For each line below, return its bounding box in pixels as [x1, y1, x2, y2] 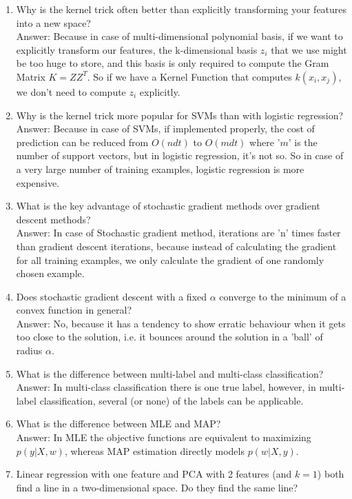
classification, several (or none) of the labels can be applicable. [39, 393, 304, 407]
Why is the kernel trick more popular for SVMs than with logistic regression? [16, 108, 344, 122]
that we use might [271, 42, 347, 57]
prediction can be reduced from [16, 134, 149, 149]
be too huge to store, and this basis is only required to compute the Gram [16, 56, 329, 70]
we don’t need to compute [16, 84, 126, 99]
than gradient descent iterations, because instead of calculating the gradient [16, 238, 337, 253]
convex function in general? [16, 303, 132, 317]
